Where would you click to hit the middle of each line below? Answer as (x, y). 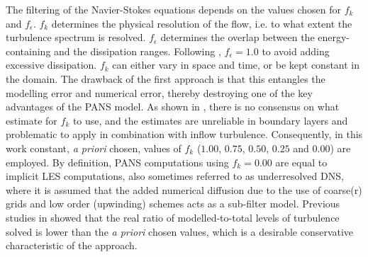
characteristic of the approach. (72, 245)
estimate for (32, 120)
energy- (334, 37)
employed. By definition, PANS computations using (117, 162)
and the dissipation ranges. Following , (138, 51)
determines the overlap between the (238, 37)
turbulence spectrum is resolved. (76, 37)
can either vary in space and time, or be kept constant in (236, 65)
